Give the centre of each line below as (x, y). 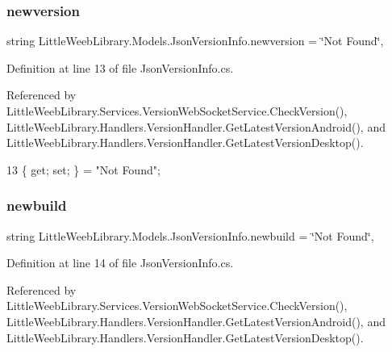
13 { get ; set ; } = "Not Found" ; (83, 169)
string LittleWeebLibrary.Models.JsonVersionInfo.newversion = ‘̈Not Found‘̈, (195, 41)
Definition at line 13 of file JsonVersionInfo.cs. (120, 67)
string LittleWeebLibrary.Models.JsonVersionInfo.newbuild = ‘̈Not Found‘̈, (190, 235)
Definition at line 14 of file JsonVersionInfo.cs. (120, 263)
